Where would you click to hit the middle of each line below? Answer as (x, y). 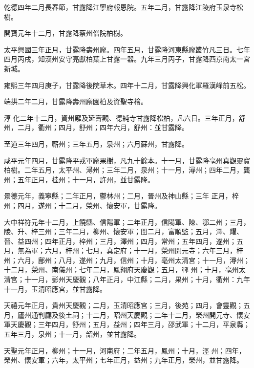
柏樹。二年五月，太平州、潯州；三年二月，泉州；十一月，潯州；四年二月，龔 (127, 170)
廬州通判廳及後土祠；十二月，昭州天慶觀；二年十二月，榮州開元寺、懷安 (134, 314)
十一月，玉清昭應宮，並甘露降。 (55, 289)
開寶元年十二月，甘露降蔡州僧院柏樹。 (65, 33)
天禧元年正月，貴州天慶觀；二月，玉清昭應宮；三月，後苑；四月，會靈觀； (124, 305)
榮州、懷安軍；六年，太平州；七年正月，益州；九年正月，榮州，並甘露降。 (124, 360)
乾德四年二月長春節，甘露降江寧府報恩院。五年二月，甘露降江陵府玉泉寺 (120, 7)
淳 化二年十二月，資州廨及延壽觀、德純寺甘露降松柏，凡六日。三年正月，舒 (125, 118)
